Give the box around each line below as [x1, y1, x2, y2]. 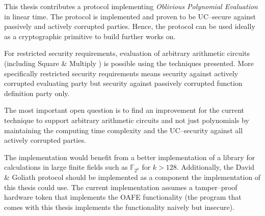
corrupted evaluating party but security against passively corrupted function [4, 78, 243, 88]
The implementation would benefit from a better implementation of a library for [4, 151, 255, 162]
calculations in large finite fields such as [4, 162, 128, 172]
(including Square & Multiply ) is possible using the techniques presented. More [4, 57, 254, 68]
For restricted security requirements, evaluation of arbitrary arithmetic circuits [4, 48, 250, 58]
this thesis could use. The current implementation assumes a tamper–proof [4, 181, 237, 192]
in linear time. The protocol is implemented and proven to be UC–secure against [4, 11, 256, 21]
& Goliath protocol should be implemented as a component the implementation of [4, 172, 261, 182]
